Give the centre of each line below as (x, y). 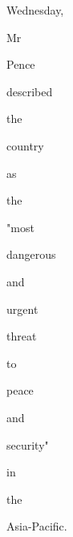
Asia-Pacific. (37, 526)
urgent (22, 309)
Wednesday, (35, 10)
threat (22, 336)
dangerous (31, 254)
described (30, 91)
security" (28, 444)
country (25, 145)
